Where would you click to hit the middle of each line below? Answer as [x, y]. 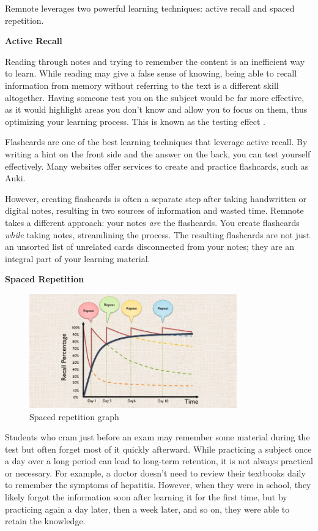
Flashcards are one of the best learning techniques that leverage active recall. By [156, 142]
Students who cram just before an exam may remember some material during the [157, 437]
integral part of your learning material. [78, 258]
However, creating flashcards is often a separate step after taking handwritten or [156, 198]
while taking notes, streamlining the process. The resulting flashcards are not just [157, 234]
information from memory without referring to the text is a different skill [142, 85]
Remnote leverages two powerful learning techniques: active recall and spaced [150, 8]
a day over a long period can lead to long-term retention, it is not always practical [159, 461]
